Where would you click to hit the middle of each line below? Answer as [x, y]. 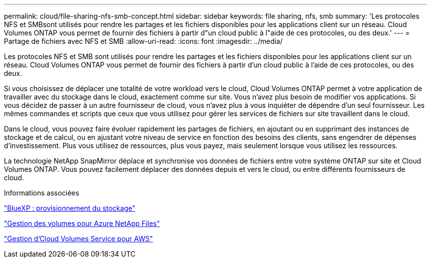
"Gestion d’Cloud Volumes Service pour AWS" [78, 239]
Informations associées [42, 193]
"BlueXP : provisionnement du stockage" [70, 208]
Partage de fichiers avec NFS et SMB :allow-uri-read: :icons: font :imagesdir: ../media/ [143, 41]
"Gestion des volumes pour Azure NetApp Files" [82, 223]
